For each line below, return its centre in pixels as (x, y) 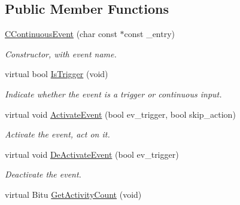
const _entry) (150, 34)
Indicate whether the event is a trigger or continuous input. (113, 94)
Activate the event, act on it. (57, 134)
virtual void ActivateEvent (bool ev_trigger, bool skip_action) (120, 114)
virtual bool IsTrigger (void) (57, 74)
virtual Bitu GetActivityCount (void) (73, 194)
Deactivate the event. (43, 174)
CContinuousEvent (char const (61, 34)
